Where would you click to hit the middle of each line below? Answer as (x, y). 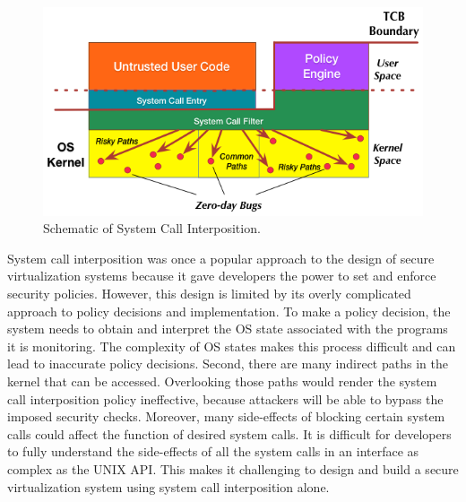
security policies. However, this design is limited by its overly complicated (209, 293)
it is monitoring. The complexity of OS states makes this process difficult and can (232, 346)
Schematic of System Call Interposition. (152, 228)
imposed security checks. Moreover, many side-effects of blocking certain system (226, 416)
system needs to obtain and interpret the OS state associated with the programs (228, 329)
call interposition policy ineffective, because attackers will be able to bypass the (225, 398)
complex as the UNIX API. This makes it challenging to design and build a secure (233, 468)
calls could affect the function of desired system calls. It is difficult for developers (229, 433)
